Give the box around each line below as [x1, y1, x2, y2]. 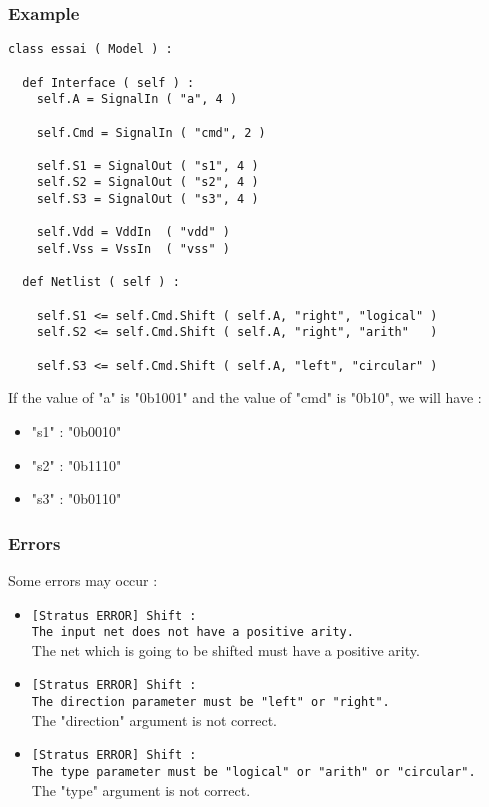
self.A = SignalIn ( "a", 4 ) [36, 92, 238, 107]
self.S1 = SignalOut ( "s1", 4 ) [36, 158, 259, 173]
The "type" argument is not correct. [31, 779, 251, 800]
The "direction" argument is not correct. [31, 709, 277, 730]
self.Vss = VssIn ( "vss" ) [36, 242, 230, 257]
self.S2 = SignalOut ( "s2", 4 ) [36, 175, 259, 190]
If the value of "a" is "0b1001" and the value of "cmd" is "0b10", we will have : [8, 387, 482, 408]
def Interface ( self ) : [22, 75, 195, 90]
